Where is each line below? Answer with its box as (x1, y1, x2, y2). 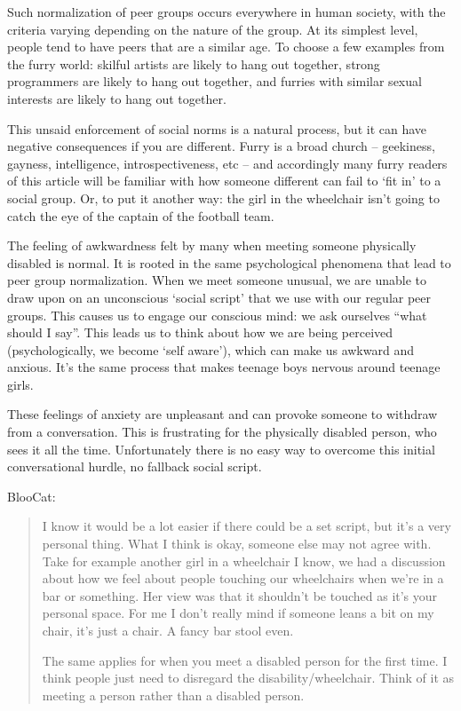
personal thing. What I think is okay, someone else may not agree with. (42, 534, 432, 553)
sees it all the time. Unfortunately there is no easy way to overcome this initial (7, 439, 435, 458)
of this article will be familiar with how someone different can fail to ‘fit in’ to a (7, 171, 441, 190)
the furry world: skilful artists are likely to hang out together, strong (7, 54, 380, 73)
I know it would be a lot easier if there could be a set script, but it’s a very (42, 517, 451, 535)
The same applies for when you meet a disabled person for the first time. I (42, 651, 448, 669)
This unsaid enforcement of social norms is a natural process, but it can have (7, 119, 427, 138)
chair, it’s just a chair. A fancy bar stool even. (42, 621, 294, 639)
